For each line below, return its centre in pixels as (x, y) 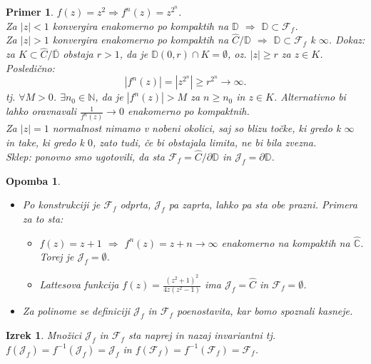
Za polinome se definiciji (76, 311)
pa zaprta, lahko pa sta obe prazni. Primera (263, 204)
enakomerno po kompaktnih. (188, 111)
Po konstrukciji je (61, 204)
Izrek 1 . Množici (44, 335)
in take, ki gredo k (45, 142)
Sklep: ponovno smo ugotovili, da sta (85, 156)
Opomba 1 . (33, 180)
